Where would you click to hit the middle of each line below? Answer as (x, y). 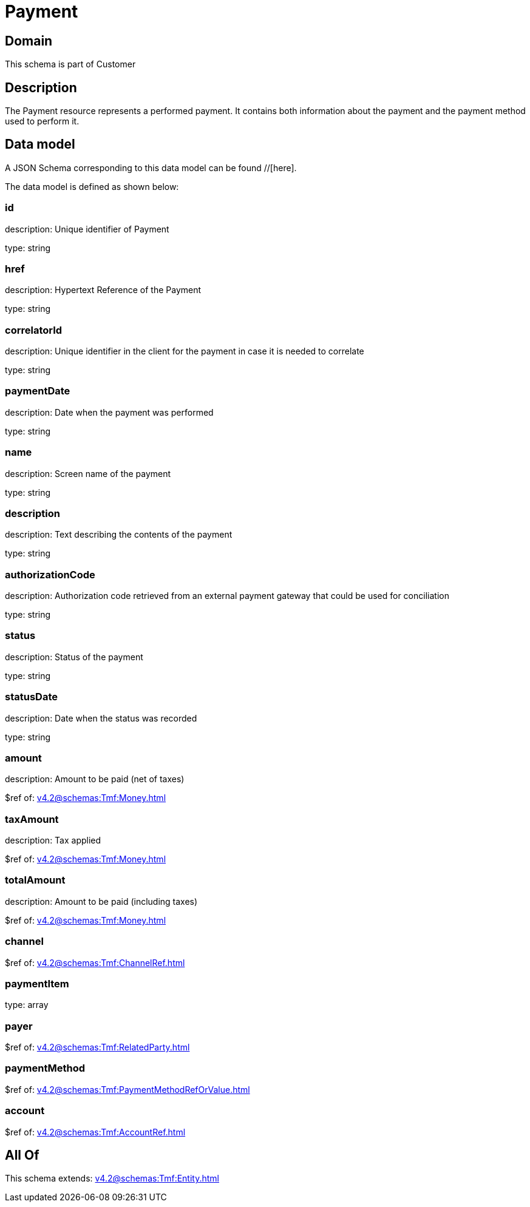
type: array (27, 1005)
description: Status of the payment (74, 657)
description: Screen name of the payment (88, 473)
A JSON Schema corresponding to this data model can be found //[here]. (151, 167)
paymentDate (38, 391)
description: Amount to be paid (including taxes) (101, 901)
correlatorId (34, 330)
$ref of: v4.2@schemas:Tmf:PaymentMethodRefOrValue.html (127, 1089)
